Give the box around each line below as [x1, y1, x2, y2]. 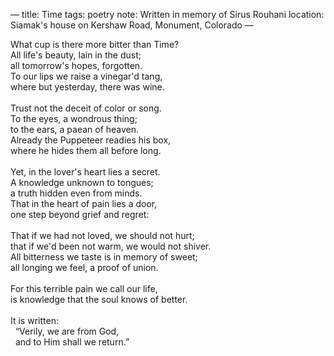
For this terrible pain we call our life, [10, 283, 158, 294]
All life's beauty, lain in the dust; [10, 49, 142, 61]
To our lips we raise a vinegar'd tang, [10, 70, 163, 82]
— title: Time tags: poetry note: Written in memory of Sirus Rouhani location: [10, 9, 325, 20]
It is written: [10, 315, 59, 326]
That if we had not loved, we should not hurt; [10, 230, 195, 241]
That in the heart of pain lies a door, [10, 198, 158, 209]
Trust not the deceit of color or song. [10, 102, 162, 114]
